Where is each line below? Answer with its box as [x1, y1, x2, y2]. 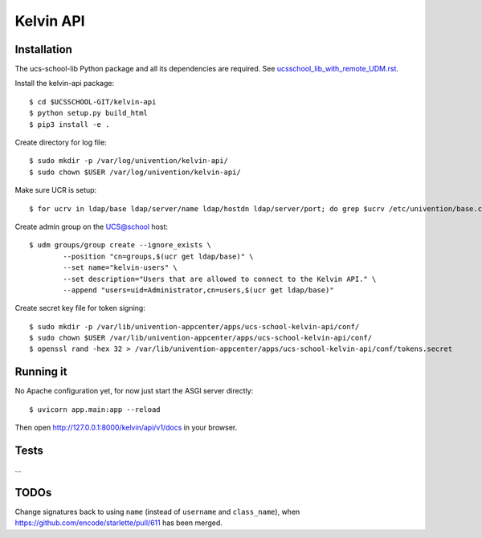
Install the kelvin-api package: [14, 79, 115, 88]
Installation [14, 43, 72, 56]
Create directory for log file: [14, 137, 108, 148]
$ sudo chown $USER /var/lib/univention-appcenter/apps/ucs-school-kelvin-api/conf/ [29, 333, 373, 343]
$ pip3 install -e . [29, 120, 110, 128]
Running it [14, 365, 67, 379]
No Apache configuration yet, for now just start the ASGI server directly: [14, 386, 254, 396]
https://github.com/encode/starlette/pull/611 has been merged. [14, 518, 223, 528]
